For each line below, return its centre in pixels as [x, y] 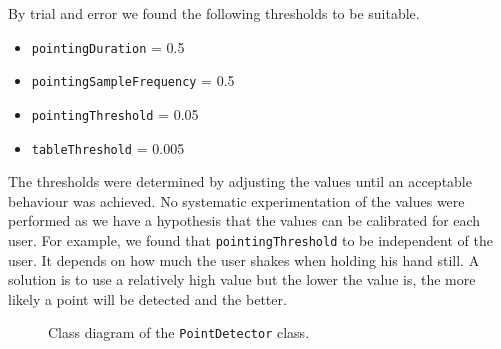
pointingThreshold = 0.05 [115, 113]
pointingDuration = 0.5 [108, 46]
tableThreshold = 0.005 [108, 147]
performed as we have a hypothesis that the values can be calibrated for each [244, 220]
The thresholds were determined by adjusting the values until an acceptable [240, 181]
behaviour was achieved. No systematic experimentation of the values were [236, 200]
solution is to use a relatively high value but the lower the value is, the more [242, 279]
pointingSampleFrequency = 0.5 [133, 80]
